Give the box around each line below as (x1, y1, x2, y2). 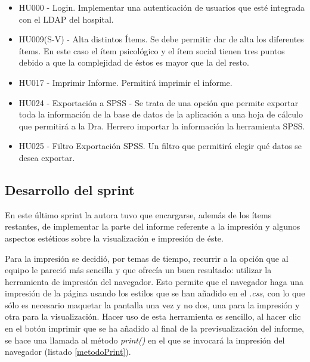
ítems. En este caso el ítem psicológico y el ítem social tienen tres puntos (18, 44, 285, 57)
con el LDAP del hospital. (18, 13, 114, 25)
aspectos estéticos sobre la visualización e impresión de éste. (5, 231, 224, 244)
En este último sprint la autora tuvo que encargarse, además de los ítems (5, 208, 272, 221)
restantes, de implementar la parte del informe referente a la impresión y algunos (5, 220, 300, 233)
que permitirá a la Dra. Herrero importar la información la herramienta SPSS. (18, 119, 305, 132)
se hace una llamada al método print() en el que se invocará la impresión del (5, 333, 285, 346)
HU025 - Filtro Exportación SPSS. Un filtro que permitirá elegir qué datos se (18, 140, 302, 152)
